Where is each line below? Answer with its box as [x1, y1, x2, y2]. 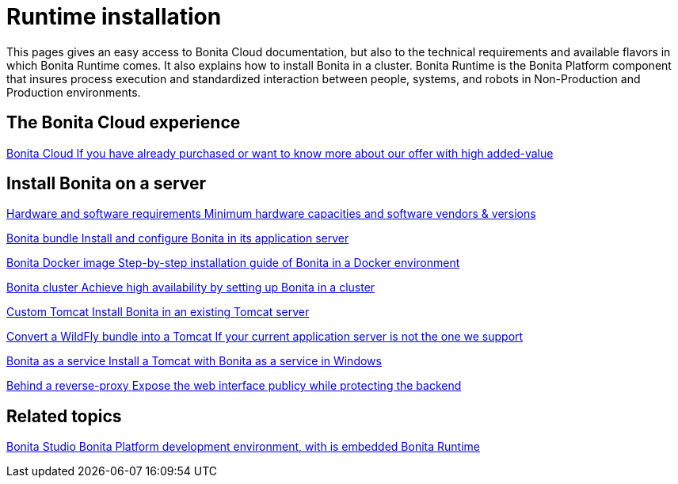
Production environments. [6, 85, 141, 99]
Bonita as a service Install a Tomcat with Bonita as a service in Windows [6, 354, 382, 368]
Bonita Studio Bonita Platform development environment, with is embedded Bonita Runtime [6, 440, 480, 454]
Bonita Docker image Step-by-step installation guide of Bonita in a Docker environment [6, 256, 460, 270]
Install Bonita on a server [6, 173, 207, 194]
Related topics [6, 406, 122, 426]
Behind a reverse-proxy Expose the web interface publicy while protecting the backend [6, 379, 462, 393]
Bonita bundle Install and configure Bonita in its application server [6, 231, 349, 246]
